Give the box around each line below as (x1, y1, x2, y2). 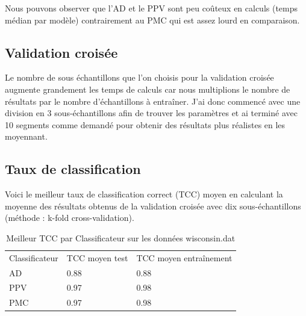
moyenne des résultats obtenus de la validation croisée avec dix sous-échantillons (5, 199, 301, 212)
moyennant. (5, 130, 48, 143)
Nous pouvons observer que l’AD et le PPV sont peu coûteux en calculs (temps (5, 2, 298, 14)
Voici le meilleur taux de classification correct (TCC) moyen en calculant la (5, 188, 283, 200)
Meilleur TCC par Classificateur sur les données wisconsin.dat (6, 231, 236, 244)
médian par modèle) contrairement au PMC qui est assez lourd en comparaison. (5, 13, 300, 26)
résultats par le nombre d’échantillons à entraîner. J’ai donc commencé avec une (5, 94, 301, 107)
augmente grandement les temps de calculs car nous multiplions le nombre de (5, 82, 290, 95)
